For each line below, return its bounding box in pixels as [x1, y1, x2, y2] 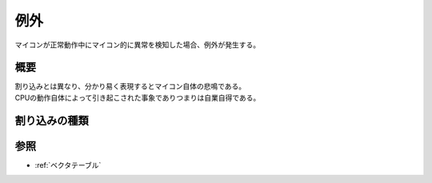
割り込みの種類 [14, 113, 89, 127]
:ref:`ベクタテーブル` [34, 160, 102, 169]
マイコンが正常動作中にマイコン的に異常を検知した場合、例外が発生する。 [14, 40, 260, 50]
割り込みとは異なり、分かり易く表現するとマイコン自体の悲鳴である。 [14, 82, 246, 91]
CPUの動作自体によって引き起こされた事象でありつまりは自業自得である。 [14, 93, 261, 102]
